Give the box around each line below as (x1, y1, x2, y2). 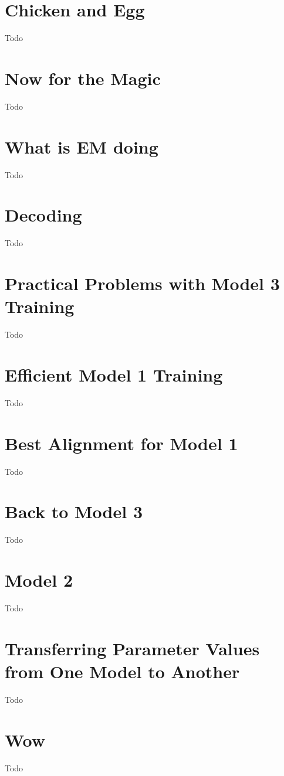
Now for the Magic (5, 66, 161, 90)
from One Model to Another (5, 659, 240, 683)
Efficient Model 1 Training (5, 362, 223, 386)
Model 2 (5, 568, 73, 592)
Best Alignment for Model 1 (5, 431, 238, 455)
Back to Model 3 (5, 499, 143, 523)
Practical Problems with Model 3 (5, 271, 280, 295)
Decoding (5, 203, 82, 227)
